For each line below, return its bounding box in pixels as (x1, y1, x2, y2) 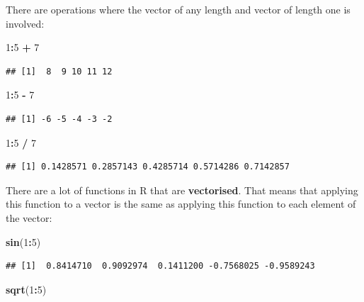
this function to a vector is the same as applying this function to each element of (6, 196, 356, 211)
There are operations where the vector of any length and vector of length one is (6, 2, 351, 16)
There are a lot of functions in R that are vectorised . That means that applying (6, 182, 358, 197)
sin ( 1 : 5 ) (6, 234, 41, 249)
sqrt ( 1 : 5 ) (6, 281, 47, 296)
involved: (6, 16, 45, 30)
